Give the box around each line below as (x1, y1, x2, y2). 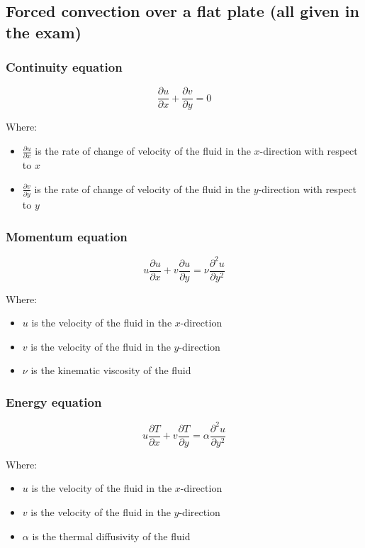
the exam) (6, 21, 82, 43)
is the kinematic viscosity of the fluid (30, 363, 191, 378)
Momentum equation (6, 227, 128, 245)
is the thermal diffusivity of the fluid (32, 528, 191, 543)
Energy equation (6, 393, 102, 410)
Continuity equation (6, 58, 123, 76)
